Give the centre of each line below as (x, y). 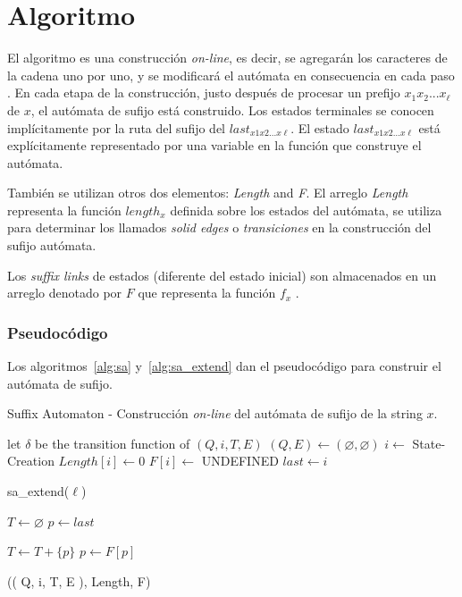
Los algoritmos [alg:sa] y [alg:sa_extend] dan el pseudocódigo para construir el (224, 366)
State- (429, 443)
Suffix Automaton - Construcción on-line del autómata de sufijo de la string (215, 413)
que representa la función (207, 293)
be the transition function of (113, 443)
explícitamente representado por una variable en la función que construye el (214, 145)
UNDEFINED (240, 461)
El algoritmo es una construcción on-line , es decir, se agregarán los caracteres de (227, 58)
